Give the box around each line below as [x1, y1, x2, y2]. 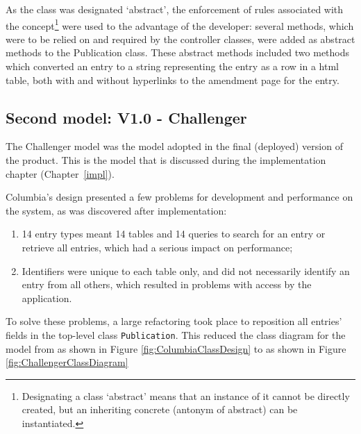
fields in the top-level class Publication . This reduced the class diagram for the [6, 327, 346, 342]
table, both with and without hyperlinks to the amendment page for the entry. [6, 72, 339, 87]
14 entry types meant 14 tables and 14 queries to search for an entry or [22, 226, 326, 241]
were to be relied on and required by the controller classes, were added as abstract [6, 31, 355, 46]
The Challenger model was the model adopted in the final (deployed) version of [6, 139, 343, 153]
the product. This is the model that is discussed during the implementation [6, 153, 326, 167]
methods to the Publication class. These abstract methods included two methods [6, 45, 350, 60]
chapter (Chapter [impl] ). [6, 166, 115, 181]
